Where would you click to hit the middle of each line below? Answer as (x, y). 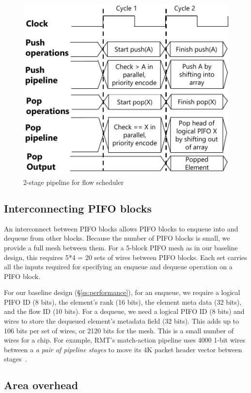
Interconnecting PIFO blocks (78, 208)
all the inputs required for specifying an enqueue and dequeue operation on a (118, 267)
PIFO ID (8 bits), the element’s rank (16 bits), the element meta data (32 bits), (123, 302)
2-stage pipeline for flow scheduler (74, 182)
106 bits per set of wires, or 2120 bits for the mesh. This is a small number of (119, 330)
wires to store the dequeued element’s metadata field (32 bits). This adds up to (122, 321)
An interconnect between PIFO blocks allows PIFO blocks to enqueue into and (121, 228)
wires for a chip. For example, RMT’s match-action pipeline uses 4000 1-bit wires (125, 340)
